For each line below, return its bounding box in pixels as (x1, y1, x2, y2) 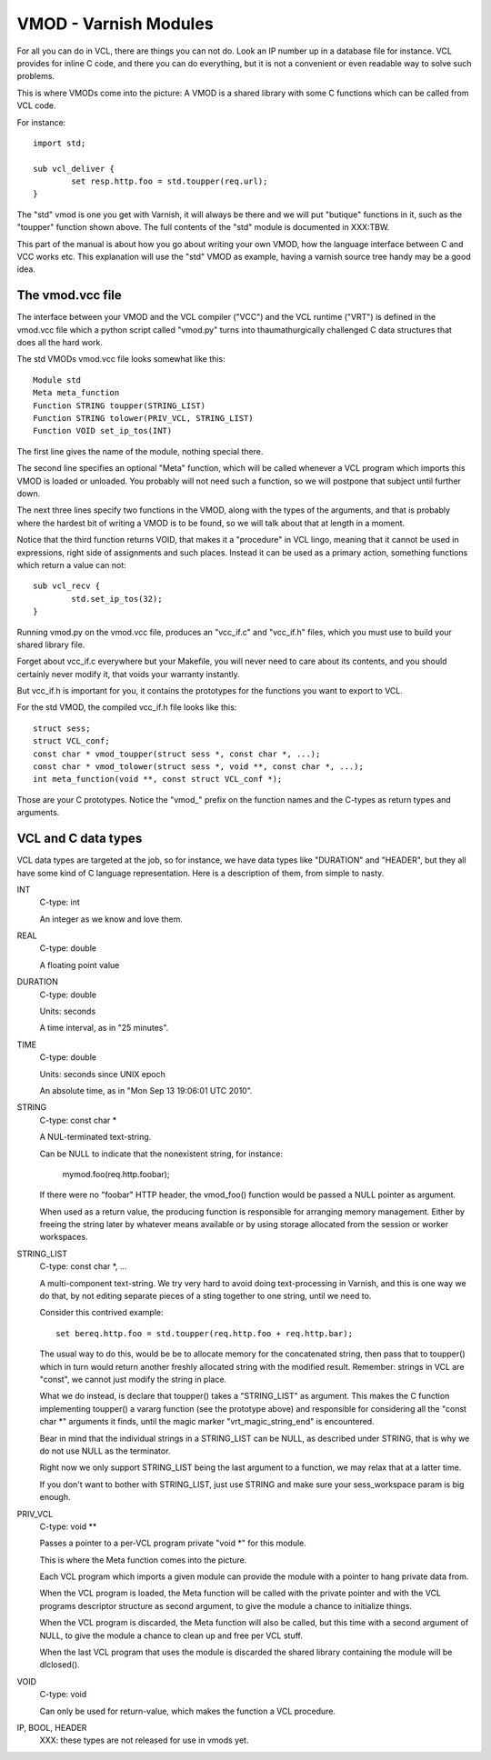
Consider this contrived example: (39, 1307, 164, 1318)
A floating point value (39, 959, 120, 970)
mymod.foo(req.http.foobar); (62, 1168, 170, 1179)
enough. (39, 1492, 72, 1503)
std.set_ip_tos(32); (71, 594, 163, 604)
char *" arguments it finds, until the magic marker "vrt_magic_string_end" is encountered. (39, 1416, 375, 1427)
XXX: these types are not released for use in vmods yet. (39, 1735, 249, 1745)
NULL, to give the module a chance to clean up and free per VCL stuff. (39, 1630, 304, 1641)
